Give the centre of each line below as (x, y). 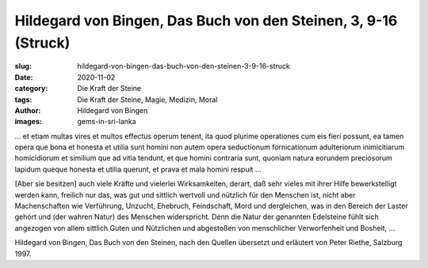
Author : (28, 110)
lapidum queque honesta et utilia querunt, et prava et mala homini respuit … (138, 169)
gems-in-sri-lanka (107, 122)
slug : (23, 66)
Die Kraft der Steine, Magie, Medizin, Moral (147, 100)
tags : (23, 100)
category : (31, 89)
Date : (24, 77)
